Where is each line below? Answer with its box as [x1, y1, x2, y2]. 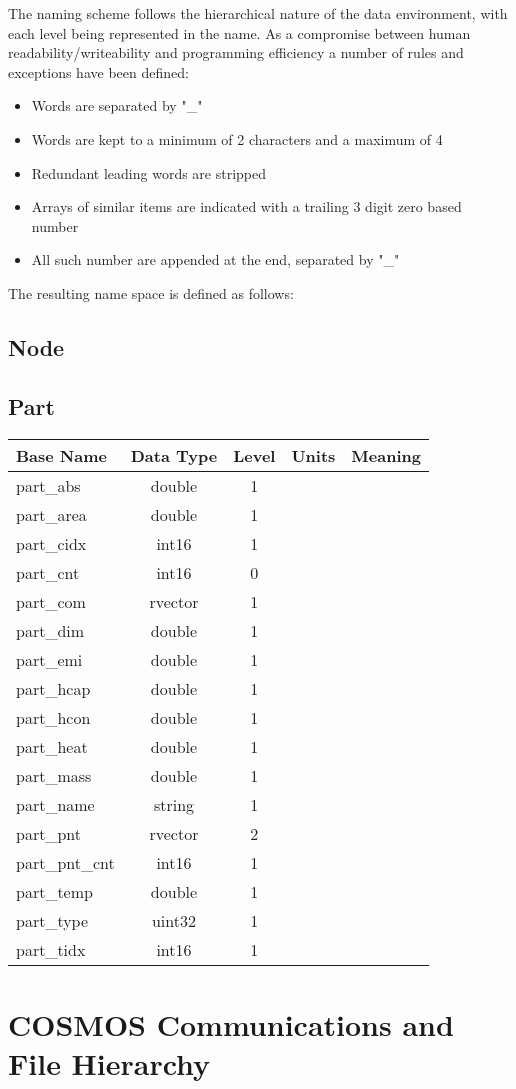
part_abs [16, 473, 81, 497]
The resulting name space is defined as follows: [8, 282, 294, 303]
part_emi [16, 647, 83, 671]
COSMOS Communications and [8, 1003, 454, 1044]
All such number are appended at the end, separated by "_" [31, 249, 400, 270]
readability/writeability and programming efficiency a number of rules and [8, 42, 464, 63]
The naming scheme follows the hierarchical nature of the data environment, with [8, 3, 508, 23]
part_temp [16, 879, 93, 903]
